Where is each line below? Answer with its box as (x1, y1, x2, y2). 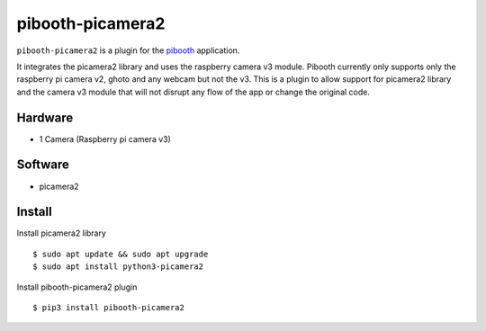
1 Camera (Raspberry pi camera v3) (39, 133, 171, 144)
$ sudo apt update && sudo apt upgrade (32, 248, 209, 259)
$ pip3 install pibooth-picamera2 (32, 302, 184, 312)
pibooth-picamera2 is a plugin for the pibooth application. (16, 45, 240, 56)
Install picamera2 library (16, 228, 107, 238)
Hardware (16, 110, 74, 125)
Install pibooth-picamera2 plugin (16, 282, 138, 292)
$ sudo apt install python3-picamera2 (32, 262, 204, 272)
